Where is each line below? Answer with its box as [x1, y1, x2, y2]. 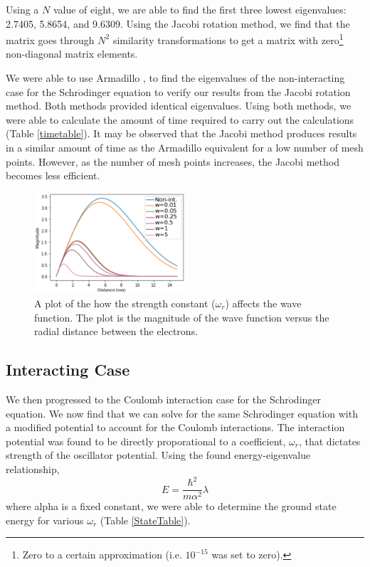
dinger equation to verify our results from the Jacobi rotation [83, 84, 351, 99]
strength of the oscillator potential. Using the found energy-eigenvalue [6, 447, 311, 462]
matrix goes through [6, 32, 95, 47]
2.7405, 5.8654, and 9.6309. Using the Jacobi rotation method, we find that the [6, 16, 350, 31]
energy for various [6, 512, 84, 527]
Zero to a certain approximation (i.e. [22, 547, 182, 562]
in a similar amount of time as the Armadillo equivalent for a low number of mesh [6, 140, 364, 154]
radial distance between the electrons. [34, 324, 199, 339]
